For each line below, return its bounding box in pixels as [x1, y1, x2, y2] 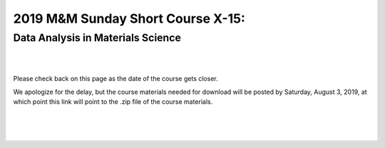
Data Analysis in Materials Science [13, 31, 182, 44]
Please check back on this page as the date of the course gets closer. [13, 75, 218, 83]
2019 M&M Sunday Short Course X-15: [13, 11, 246, 26]
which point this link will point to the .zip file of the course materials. [13, 97, 213, 106]
